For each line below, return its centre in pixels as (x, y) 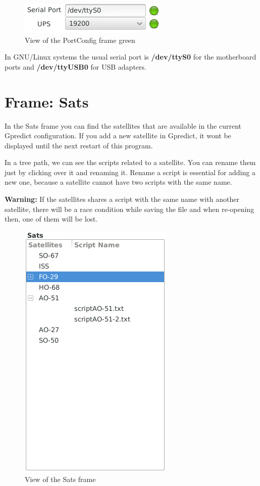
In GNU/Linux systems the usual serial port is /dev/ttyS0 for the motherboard (131, 57)
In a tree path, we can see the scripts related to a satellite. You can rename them (130, 162)
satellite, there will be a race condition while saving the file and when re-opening (129, 209)
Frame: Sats (47, 101)
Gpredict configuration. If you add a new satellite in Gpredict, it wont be (118, 136)
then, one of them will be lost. (51, 219)
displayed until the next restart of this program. (79, 145)
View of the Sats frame (60, 479)
